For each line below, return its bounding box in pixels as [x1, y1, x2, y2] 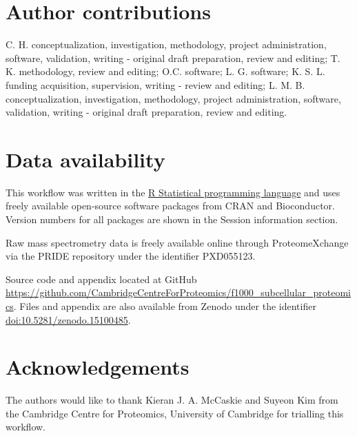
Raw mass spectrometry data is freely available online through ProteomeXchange [6, 235, 349, 249]
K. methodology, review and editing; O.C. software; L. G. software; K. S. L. [6, 64, 325, 79]
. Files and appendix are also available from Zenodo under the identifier [13, 298, 316, 313]
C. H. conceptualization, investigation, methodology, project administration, [6, 37, 327, 52]
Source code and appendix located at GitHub [6, 271, 197, 286]
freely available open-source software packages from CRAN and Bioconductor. [6, 198, 335, 213]
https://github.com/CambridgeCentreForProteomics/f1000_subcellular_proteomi [6, 285, 351, 300]
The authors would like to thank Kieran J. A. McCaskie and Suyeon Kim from [6, 393, 338, 407]
